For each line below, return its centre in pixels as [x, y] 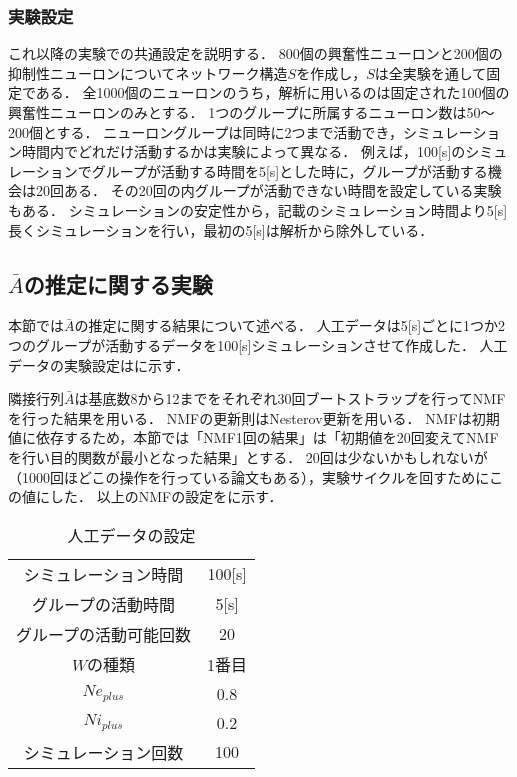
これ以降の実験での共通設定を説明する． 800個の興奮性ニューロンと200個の [255, 53]
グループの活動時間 [104, 604]
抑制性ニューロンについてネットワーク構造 [148, 72]
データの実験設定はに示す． [99, 364]
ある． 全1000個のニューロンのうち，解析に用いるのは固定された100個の [272, 92]
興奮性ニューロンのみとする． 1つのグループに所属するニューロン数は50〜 [251, 112]
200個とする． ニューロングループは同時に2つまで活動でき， [205, 131]
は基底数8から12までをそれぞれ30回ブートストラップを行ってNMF [290, 398]
